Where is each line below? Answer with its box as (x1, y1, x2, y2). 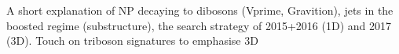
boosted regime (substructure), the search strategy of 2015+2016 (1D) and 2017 (6, 17, 391, 33)
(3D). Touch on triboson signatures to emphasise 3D (6, 32, 258, 49)
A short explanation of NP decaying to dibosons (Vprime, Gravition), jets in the (6, 2, 394, 18)
